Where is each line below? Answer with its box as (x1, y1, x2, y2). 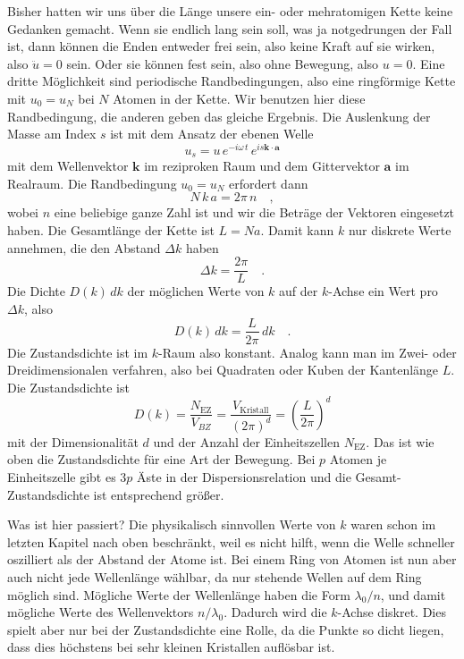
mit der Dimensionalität (7, 432, 139, 451)
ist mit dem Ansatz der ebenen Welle (110, 124, 314, 143)
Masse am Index (7, 124, 97, 143)
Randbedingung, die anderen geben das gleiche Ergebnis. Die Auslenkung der (7, 106, 431, 125)
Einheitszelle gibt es (7, 467, 116, 486)
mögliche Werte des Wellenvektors (7, 603, 194, 621)
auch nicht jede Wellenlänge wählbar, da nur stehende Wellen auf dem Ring (7, 567, 422, 586)
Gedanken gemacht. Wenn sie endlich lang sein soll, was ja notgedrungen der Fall (7, 19, 452, 38)
